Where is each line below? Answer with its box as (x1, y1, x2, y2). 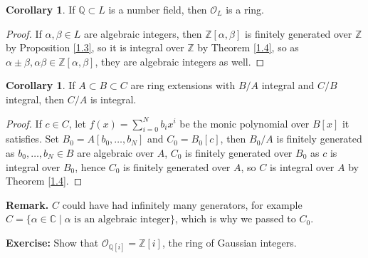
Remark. (6, 197, 49, 212)
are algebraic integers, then (84, 26, 202, 41)
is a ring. (226, 2, 265, 16)
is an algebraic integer (74, 215, 171, 225)
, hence (75, 159, 106, 174)
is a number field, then (108, 2, 207, 16)
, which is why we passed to (175, 211, 296, 226)
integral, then (6, 91, 65, 106)
